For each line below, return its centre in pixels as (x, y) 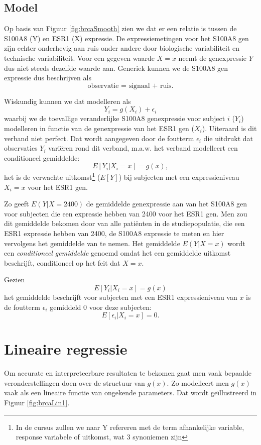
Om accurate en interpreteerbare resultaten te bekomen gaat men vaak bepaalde (128, 373)
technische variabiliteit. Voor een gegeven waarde (80, 58)
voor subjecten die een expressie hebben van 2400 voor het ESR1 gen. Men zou (126, 213)
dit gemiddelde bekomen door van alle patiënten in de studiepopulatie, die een (124, 223)
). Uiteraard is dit (229, 128)
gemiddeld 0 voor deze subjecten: (101, 307)
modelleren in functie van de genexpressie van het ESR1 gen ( (99, 128)
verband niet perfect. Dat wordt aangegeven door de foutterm (99, 138)
